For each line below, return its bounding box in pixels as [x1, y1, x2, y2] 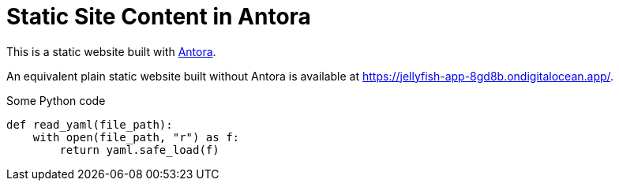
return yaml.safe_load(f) [59, 143, 219, 156]
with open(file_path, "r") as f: [32, 130, 240, 144]
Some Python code [6, 93, 106, 107]
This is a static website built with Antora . [6, 44, 216, 58]
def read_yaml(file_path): [6, 118, 173, 131]
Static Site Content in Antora [6, 3, 311, 30]
